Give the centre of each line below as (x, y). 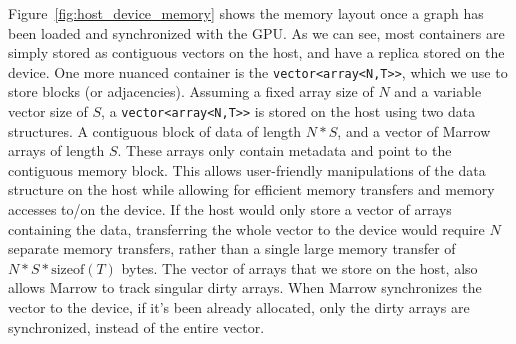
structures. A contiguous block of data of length (155, 130)
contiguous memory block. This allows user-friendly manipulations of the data (247, 169)
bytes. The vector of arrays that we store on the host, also (299, 267)
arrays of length (56, 150)
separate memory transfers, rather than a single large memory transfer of (232, 248)
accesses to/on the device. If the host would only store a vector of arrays (230, 209)
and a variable (438, 91)
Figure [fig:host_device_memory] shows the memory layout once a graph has (246, 13)
